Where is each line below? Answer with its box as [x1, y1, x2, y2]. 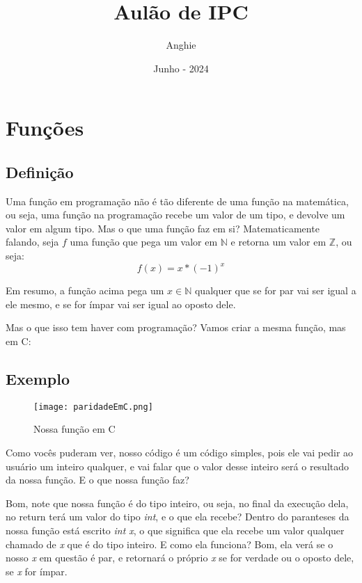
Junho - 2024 [153, 61, 209, 75]
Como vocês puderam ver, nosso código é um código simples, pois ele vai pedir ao [6, 445, 354, 459]
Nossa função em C [33, 422, 116, 436]
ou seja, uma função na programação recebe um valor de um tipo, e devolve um [6, 207, 345, 222]
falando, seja [6, 234, 59, 249]
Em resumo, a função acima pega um [6, 283, 164, 298]
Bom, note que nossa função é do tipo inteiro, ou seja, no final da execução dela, [6, 495, 349, 510]
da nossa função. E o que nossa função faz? [6, 472, 189, 487]
